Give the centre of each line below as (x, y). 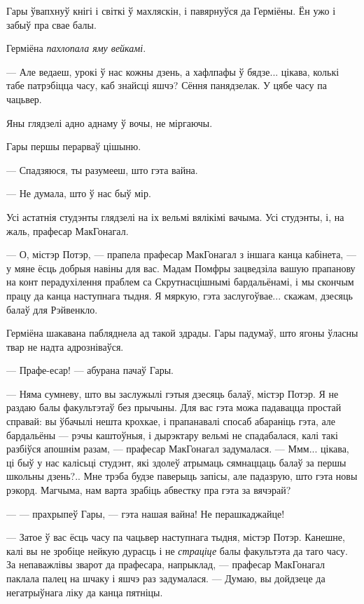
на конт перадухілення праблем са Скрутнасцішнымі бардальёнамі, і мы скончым (180, 282)
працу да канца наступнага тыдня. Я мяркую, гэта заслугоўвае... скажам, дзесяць (180, 295)
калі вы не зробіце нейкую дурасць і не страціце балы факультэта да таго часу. (177, 550)
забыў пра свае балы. (51, 24)
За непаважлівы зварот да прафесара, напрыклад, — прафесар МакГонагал (166, 564)
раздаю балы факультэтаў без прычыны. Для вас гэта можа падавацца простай (174, 407)
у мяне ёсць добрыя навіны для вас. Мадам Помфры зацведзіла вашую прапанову (181, 268)
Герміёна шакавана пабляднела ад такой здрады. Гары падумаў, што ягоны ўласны (182, 333)
